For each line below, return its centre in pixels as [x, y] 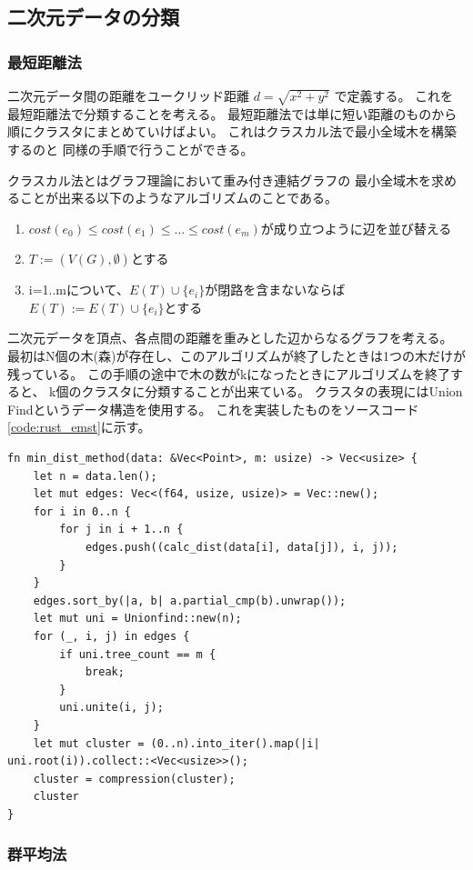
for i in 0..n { [82, 511]
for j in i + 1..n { [121, 530]
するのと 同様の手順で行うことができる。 [131, 149]
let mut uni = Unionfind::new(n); [137, 619]
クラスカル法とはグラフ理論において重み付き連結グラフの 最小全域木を [219, 180]
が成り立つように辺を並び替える [356, 228]
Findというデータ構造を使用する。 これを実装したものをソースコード [213, 409]
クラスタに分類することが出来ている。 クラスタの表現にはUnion [272, 391]
